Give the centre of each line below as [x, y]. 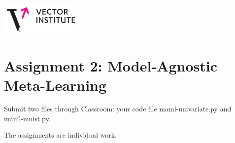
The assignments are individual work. [60, 135]
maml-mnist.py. [27, 118]
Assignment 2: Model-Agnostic [111, 66]
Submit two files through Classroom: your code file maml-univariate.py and [118, 109]
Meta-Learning [55, 85]
